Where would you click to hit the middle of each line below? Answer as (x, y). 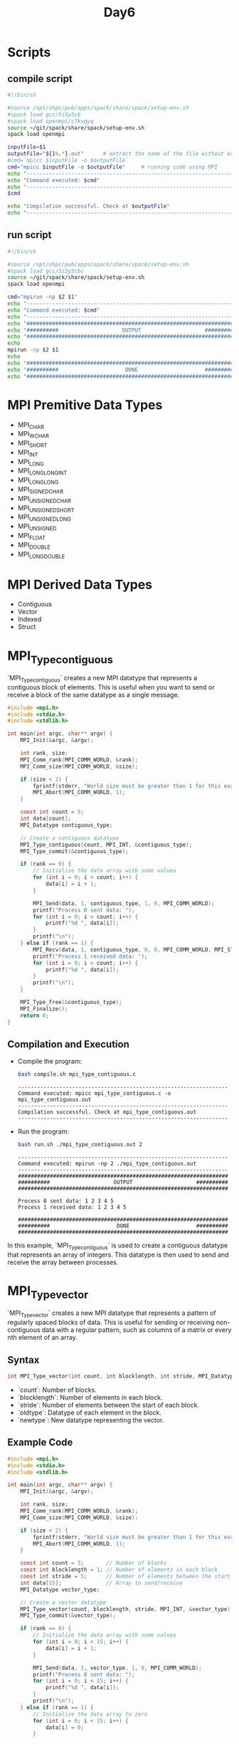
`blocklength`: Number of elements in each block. (90, 1397)
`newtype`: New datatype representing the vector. (91, 1420)
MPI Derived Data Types (80, 585)
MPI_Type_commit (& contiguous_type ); (75, 851)
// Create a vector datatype (63, 1602)
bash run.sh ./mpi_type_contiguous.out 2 (80, 1145)
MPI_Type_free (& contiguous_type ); (71, 1003)
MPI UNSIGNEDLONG (44, 518)
